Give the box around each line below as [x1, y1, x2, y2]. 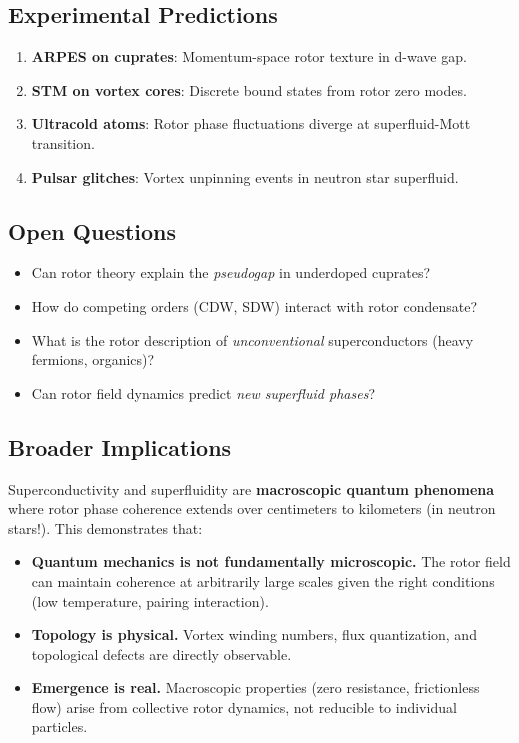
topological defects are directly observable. [31, 643, 292, 664]
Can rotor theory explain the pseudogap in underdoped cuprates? [31, 262, 431, 283]
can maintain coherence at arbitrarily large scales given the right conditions [31, 570, 495, 591]
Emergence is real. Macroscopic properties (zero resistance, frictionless [31, 677, 480, 698]
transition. [31, 132, 95, 153]
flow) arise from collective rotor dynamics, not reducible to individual [31, 696, 457, 717]
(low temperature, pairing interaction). [31, 590, 269, 611]
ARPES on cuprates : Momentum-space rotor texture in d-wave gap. [31, 46, 467, 67]
